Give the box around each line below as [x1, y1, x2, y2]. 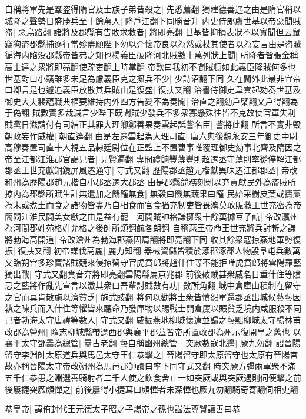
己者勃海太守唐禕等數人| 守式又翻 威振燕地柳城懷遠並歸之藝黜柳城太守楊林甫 [5, 314, 301, 326]
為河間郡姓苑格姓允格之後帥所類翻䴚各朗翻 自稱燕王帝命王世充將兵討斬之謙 [5, 222, 296, 234]
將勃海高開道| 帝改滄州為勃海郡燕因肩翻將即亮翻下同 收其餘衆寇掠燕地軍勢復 [5, 233, 301, 245]
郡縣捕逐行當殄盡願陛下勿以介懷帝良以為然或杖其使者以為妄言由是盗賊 [29, 37, 301, 49]
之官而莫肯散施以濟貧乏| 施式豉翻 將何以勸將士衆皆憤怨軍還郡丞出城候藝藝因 [5, 290, 301, 303]
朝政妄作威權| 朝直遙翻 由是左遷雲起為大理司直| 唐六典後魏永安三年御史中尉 [5, 129, 298, 142]
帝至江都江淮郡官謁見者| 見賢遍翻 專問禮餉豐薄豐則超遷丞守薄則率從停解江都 [5, 152, 301, 165]
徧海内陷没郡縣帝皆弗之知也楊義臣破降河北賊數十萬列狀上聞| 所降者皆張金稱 [5, 49, 298, 61]
